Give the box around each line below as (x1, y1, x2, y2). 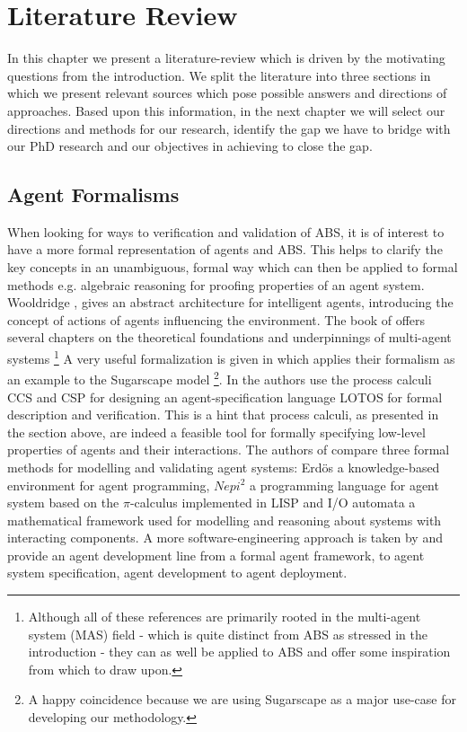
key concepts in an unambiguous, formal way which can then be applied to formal (7, 258, 458, 277)
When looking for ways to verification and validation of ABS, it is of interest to (7, 222, 445, 241)
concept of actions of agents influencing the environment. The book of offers (7, 310, 426, 329)
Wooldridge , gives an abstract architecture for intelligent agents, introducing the (7, 293, 454, 312)
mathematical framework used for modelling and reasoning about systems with (7, 510, 442, 529)
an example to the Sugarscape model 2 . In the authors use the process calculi (7, 367, 432, 388)
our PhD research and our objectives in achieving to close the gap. (7, 137, 373, 155)
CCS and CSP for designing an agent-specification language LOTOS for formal (7, 387, 443, 406)
